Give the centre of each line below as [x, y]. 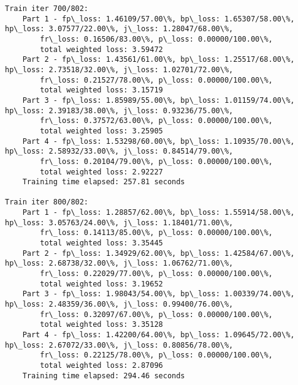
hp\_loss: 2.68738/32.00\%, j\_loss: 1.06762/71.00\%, [119, 264]
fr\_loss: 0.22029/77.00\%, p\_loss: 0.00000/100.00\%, [156, 274]
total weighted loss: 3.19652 [101, 284]
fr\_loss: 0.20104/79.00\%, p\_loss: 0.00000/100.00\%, [156, 161]
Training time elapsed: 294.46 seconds [104, 376]
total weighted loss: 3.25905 [101, 131]
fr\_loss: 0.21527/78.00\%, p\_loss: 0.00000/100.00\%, [156, 80]
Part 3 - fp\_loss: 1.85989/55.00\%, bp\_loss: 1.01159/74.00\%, [159, 100]
